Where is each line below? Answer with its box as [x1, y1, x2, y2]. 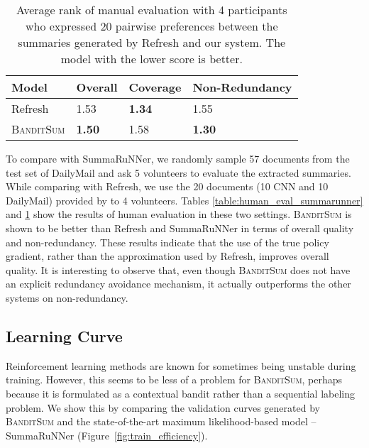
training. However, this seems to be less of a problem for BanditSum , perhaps [6, 372, 343, 387]
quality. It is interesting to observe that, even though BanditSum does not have [6, 262, 351, 277]
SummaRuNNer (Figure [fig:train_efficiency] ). [6, 427, 208, 442]
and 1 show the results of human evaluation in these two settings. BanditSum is [6, 207, 352, 222]
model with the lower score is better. [60, 50, 243, 67]
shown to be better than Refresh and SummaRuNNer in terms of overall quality [6, 220, 354, 235]
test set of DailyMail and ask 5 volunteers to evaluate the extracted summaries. [6, 165, 351, 180]
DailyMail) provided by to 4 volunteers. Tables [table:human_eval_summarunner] [6, 192, 363, 207]
